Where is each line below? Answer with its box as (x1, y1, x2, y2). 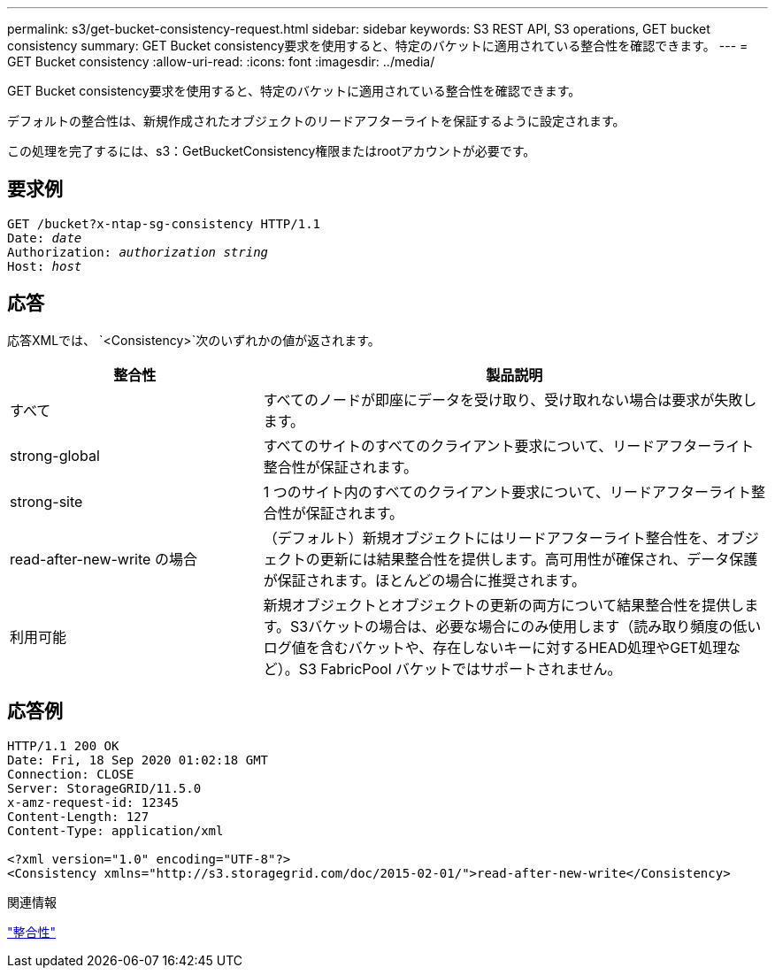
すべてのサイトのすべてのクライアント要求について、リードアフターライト (263, 436, 755, 455)
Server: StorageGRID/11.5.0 (7, 780, 202, 795)
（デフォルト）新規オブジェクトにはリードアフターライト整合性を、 (263, 528, 717, 547)
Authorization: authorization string (7, 244, 269, 259)
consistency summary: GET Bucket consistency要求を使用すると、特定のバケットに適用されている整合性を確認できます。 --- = (7, 38, 748, 53)
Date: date (7, 230, 82, 245)
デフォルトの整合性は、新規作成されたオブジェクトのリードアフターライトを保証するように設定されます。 (7, 113, 625, 128)
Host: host (7, 258, 82, 273)
